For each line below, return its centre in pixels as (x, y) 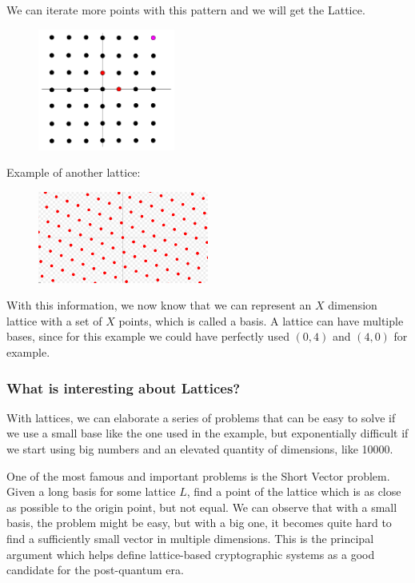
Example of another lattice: (74, 172)
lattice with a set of (54, 320)
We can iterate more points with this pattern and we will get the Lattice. (186, 10)
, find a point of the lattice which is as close (294, 491)
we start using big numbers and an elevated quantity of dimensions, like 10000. (200, 449)
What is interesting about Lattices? (124, 387)
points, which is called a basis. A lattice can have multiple (261, 320)
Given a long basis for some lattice (91, 491)
